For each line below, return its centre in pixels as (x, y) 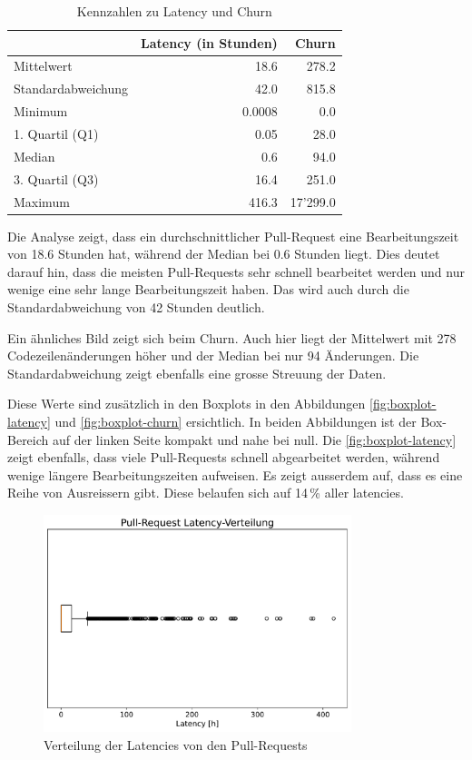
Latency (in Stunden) (209, 42)
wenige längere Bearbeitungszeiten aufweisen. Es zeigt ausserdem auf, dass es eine (235, 474)
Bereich (28, 439)
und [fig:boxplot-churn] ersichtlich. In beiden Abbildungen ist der (236, 421)
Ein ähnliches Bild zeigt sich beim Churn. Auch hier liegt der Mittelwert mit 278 (232, 337)
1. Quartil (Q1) (56, 133)
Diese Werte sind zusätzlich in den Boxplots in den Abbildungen (187, 404)
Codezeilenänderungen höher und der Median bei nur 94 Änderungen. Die (213, 355)
